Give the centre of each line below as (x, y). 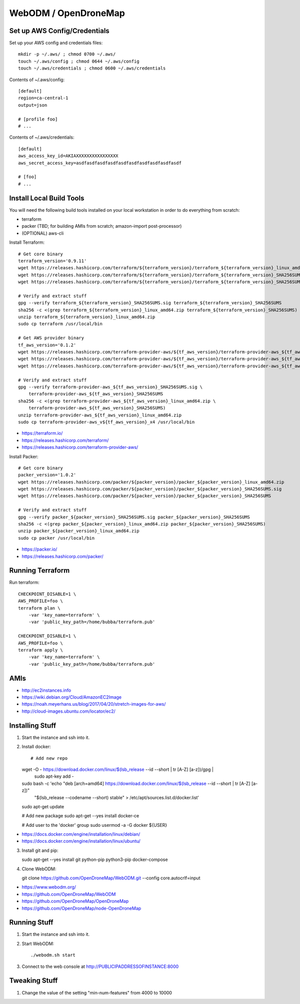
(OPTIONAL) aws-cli (43, 233)
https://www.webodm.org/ (49, 887)
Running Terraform (39, 571)
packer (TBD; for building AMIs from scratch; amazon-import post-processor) (102, 226)
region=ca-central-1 (43, 98)
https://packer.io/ (39, 549)
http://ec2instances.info (46, 690)
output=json (33, 105)
